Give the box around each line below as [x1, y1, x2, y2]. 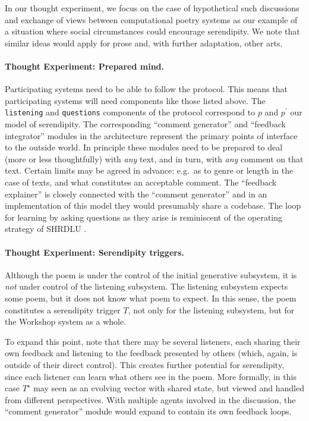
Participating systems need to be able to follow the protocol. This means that [5, 83, 288, 95]
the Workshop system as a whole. [5, 315, 127, 328]
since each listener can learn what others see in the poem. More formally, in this [5, 370, 297, 382]
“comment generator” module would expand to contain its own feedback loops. [5, 405, 292, 417]
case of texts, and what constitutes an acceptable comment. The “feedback [5, 175, 277, 188]
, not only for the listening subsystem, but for [128, 303, 295, 316]
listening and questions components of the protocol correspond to [5, 106, 256, 118]
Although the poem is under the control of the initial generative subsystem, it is [5, 268, 297, 281]
